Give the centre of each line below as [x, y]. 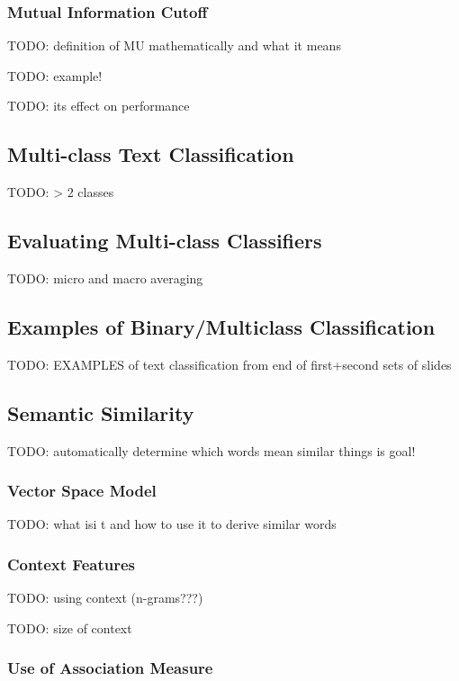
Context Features [71, 564]
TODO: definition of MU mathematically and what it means [174, 45]
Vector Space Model [82, 491]
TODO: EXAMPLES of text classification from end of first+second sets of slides [229, 364]
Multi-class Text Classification [151, 154]
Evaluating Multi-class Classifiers [165, 241]
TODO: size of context [70, 627]
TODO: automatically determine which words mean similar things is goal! [211, 450]
